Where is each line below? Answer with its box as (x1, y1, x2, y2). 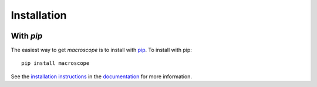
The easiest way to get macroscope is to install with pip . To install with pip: (11, 47, 192, 54)
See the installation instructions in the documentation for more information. (11, 73, 193, 80)
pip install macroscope (21, 60, 90, 67)
